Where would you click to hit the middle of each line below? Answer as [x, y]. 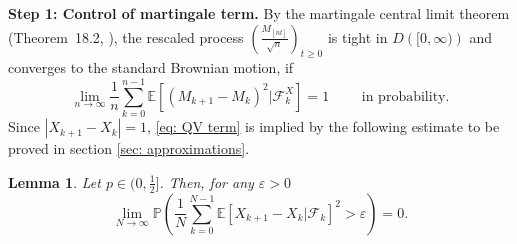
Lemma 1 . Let [54, 181]
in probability [403, 96]
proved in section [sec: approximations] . [129, 148]
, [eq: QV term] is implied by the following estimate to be [323, 126]
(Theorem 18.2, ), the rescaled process [126, 36]
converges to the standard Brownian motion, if [151, 67]
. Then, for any [206, 181]
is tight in [357, 36]
